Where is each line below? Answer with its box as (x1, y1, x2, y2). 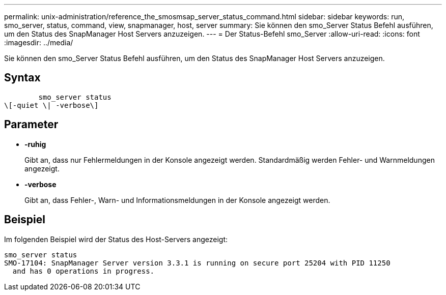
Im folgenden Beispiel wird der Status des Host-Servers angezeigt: (4, 234, 228, 244)
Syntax (4, 71, 41, 84)
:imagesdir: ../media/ (4, 38, 73, 47)
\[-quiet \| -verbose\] (4, 101, 99, 109)
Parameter (4, 118, 59, 131)
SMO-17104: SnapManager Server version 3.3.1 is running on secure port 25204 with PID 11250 (4, 258, 391, 267)
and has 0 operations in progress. (12, 267, 155, 275)
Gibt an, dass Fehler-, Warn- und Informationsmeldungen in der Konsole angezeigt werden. (24, 195, 330, 204)
